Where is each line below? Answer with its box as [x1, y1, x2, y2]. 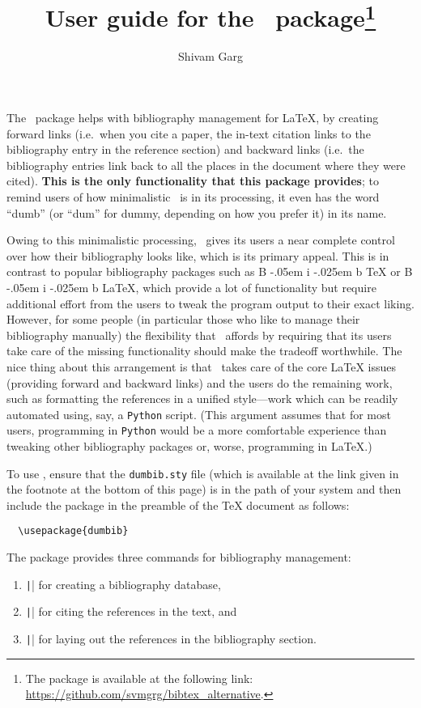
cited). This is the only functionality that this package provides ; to [6, 172, 379, 189]
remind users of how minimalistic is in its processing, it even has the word [6, 189, 380, 206]
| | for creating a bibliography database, [25, 575, 221, 592]
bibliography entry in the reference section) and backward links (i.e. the [6, 141, 364, 158]
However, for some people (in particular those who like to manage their [6, 311, 360, 328]
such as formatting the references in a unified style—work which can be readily [6, 390, 398, 407]
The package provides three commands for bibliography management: [6, 549, 351, 566]
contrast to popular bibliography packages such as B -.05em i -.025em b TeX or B [6, 263, 413, 280]
